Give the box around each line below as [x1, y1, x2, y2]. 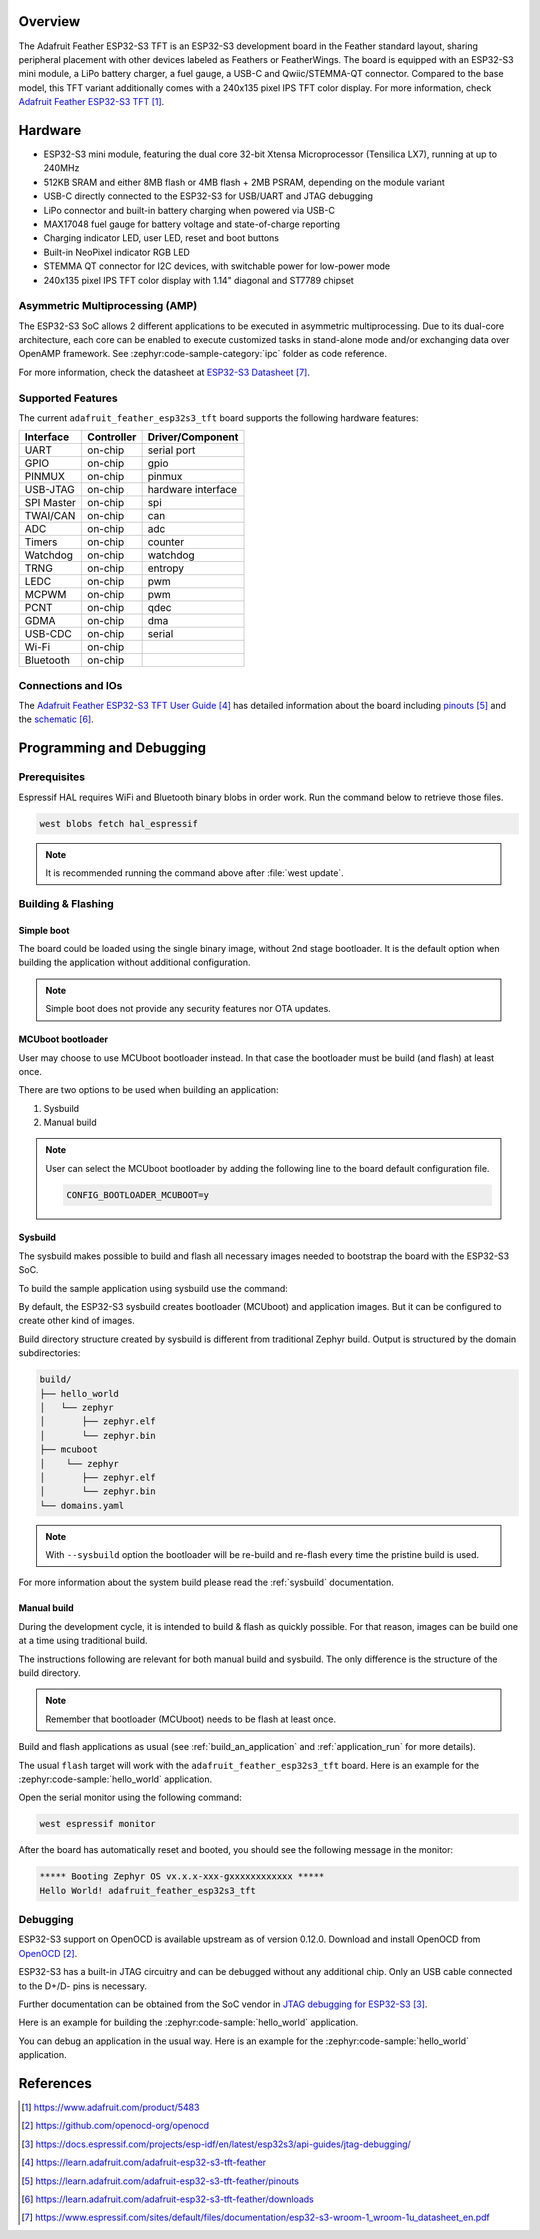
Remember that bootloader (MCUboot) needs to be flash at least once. [45, 1713, 337, 1725]
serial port [147, 443, 196, 457]
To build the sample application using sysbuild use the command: [18, 1282, 289, 1294]
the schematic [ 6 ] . [18, 713, 94, 725]
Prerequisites [18, 770, 85, 784]
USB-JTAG [24, 483, 75, 497]
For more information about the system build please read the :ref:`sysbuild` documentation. [18, 1576, 394, 1589]
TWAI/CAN [24, 509, 76, 523]
